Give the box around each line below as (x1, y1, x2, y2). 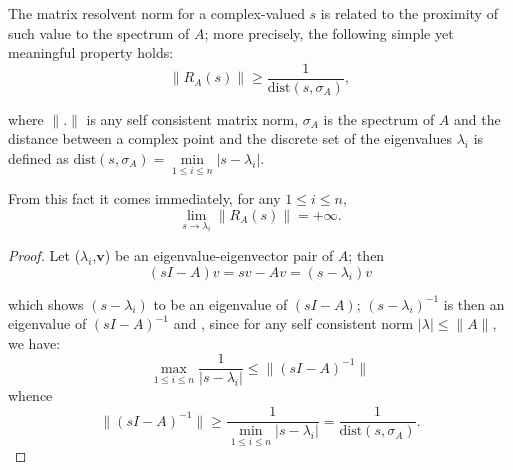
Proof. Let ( (8, 245, 81, 266)
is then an (443, 293, 505, 314)
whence (8, 385, 53, 406)
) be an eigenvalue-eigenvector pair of (104, 245, 334, 266)
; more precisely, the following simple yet (204, 22, 454, 43)
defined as (8, 148, 69, 169)
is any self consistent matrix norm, (86, 108, 299, 129)
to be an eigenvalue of (153, 293, 288, 314)
